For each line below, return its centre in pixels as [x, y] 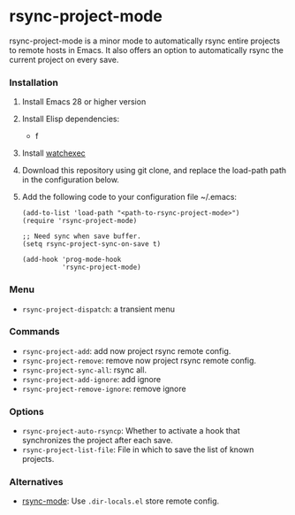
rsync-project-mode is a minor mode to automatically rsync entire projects [145, 41]
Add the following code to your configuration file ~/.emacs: [129, 197]
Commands [34, 332]
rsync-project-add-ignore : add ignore [91, 379]
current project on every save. [64, 59]
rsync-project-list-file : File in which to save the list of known [138, 450]
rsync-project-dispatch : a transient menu [98, 309]
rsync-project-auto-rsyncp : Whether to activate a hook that [131, 431]
